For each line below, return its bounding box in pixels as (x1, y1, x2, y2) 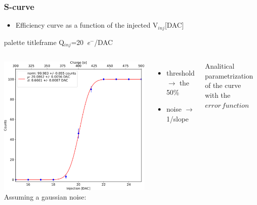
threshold (166, 68, 195, 78)
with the (205, 89, 231, 100)
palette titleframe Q (4, 37, 64, 47)
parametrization (205, 70, 254, 81)
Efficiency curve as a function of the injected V (15, 20, 158, 30)
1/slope (166, 113, 189, 123)
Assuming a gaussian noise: (4, 192, 86, 202)
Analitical (205, 61, 235, 71)
